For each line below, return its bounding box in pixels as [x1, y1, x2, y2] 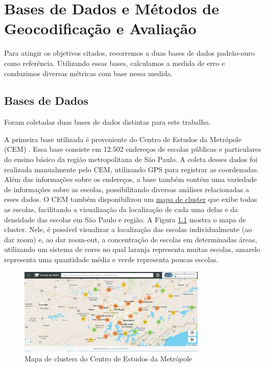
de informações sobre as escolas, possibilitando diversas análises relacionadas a [4, 184, 249, 194]
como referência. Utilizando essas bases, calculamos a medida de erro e [4, 57, 225, 68]
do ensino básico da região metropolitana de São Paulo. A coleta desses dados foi [4, 154, 258, 165]
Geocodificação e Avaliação [4, 18, 197, 39]
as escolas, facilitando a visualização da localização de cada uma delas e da [4, 204, 238, 215]
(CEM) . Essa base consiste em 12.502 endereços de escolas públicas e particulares [4, 144, 261, 154]
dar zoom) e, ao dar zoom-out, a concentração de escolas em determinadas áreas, [4, 234, 257, 244]
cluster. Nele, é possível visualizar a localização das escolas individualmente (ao [4, 224, 252, 235]
